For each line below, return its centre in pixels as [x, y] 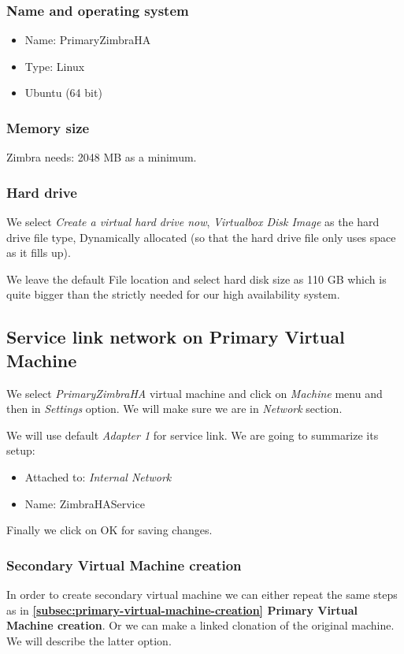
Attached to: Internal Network [98, 476]
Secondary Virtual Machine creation [124, 565]
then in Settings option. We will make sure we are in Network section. [174, 409]
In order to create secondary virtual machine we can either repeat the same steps [202, 594]
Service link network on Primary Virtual [176, 337]
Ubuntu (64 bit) [63, 93]
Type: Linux [55, 66]
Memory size [48, 127]
